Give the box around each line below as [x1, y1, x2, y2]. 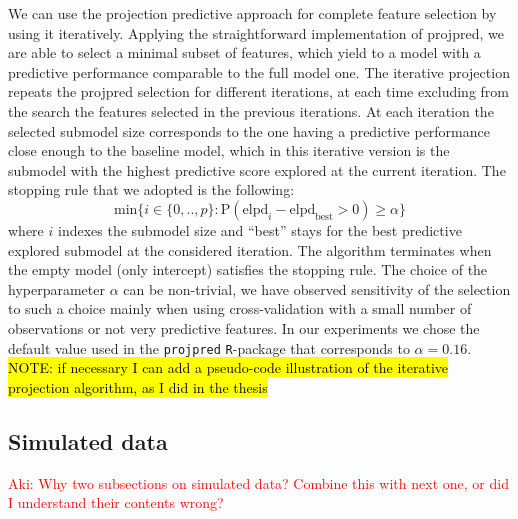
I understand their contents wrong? [8, 492, 224, 513]
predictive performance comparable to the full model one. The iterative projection [8, 61, 510, 82]
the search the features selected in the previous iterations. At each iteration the [8, 100, 494, 121]
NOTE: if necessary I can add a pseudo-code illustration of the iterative [8, 357, 449, 378]
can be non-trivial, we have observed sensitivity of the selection [123, 278, 511, 299]
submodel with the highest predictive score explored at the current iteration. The [8, 159, 506, 180]
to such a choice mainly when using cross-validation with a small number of [8, 298, 472, 319]
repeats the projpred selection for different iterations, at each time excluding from [8, 81, 510, 102]
